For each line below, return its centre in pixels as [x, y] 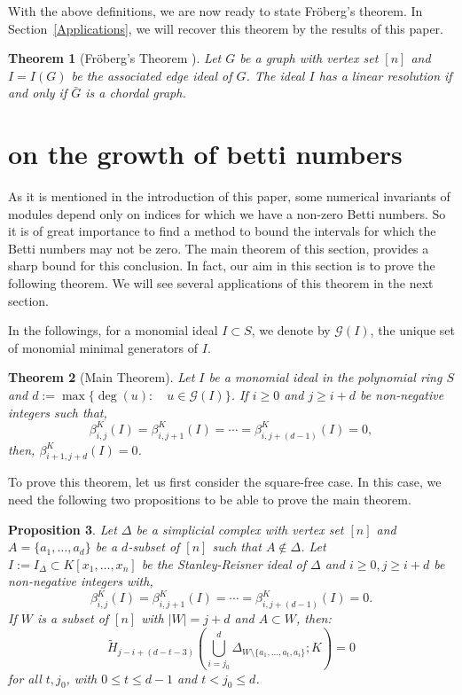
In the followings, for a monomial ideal [113, 330]
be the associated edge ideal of [152, 75]
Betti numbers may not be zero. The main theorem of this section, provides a [219, 248]
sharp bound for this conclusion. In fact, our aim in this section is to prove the [222, 266]
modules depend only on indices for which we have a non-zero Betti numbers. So [227, 213]
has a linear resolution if [385, 75]
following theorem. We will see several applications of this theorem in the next [221, 283]
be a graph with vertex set [309, 58]
